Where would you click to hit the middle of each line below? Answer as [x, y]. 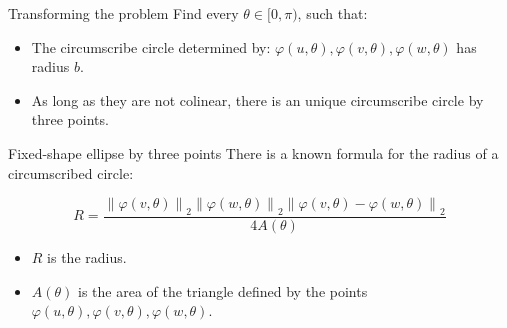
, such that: [332, 13]
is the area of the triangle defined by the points [223, 290]
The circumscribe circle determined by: [151, 46]
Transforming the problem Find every [123, 13]
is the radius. [87, 256]
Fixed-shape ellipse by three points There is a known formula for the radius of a [253, 152]
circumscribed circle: [71, 172]
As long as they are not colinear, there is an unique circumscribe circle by [257, 99]
